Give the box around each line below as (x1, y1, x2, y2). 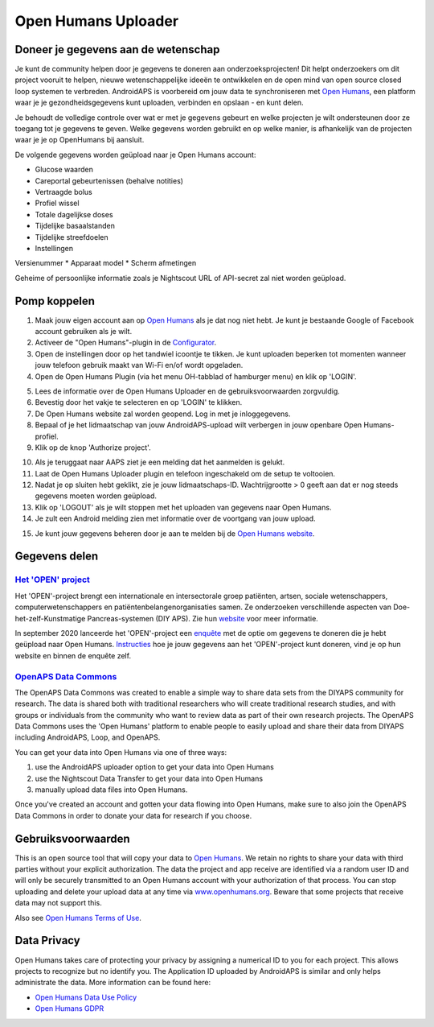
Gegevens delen (14, 550, 99, 563)
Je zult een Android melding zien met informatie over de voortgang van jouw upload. (35, 513, 316, 523)
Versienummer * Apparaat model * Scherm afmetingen (14, 258, 197, 268)
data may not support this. (14, 898, 102, 908)
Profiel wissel (35, 198, 80, 208)
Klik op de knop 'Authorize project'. (35, 443, 152, 452)
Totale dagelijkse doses (35, 209, 113, 219)
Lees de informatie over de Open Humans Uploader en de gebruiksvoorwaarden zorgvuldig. (35, 386, 341, 396)
